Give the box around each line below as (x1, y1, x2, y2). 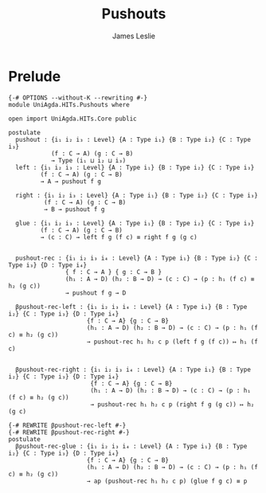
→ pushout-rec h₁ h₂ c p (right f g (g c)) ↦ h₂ (90, 400, 255, 409)
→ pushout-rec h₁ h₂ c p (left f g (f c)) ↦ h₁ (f (86, 338, 259, 346)
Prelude (8, 67, 61, 85)
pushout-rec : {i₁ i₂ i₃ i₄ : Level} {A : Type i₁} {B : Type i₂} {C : (15, 254, 259, 262)
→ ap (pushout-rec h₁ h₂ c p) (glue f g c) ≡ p (86, 477, 248, 485)
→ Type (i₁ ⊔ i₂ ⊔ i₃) (50, 156, 127, 164)
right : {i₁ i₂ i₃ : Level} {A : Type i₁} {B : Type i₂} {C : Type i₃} (15, 191, 259, 199)
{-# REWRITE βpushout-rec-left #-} (8, 421, 127, 429)
